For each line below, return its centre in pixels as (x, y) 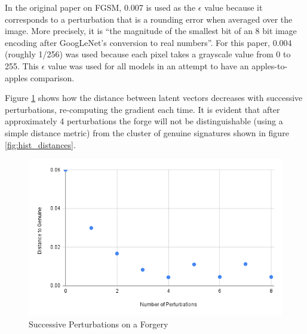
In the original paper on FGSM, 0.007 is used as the (100, 7)
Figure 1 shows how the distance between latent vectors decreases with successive (154, 98)
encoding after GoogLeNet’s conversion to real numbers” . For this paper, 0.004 (148, 42)
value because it (234, 7)
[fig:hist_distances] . (40, 144)
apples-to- (270, 65)
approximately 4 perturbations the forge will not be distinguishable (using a (144, 121)
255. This (22, 65)
